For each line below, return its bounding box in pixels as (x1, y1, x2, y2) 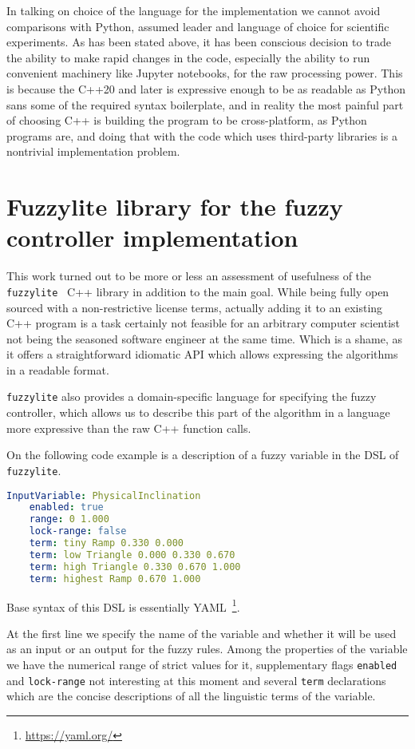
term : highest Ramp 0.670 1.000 (29, 573, 201, 585)
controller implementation (6, 221, 298, 254)
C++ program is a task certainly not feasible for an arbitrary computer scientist (6, 315, 401, 331)
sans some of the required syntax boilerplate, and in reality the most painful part (6, 96, 404, 113)
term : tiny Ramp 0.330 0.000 (29, 537, 184, 549)
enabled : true (29, 501, 104, 513)
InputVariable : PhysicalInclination (6, 489, 201, 501)
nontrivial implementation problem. (6, 143, 180, 160)
